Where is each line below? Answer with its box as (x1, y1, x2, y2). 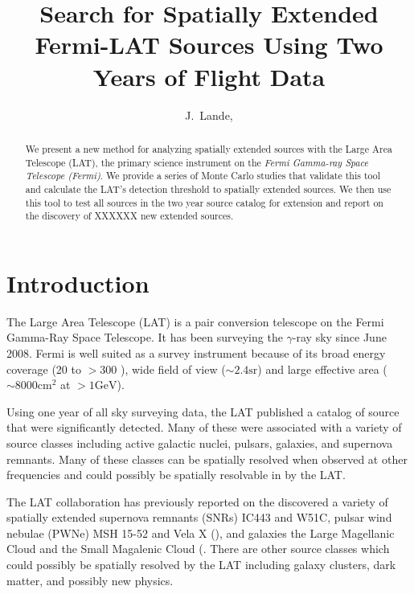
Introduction (6, 266, 150, 299)
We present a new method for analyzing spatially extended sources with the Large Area (25, 141, 392, 155)
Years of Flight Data (92, 59, 326, 92)
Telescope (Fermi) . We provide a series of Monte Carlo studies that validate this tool (25, 169, 381, 182)
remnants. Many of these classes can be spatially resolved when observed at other (6, 450, 408, 467)
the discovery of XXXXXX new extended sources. (25, 209, 234, 223)
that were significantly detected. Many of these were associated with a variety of (6, 419, 402, 436)
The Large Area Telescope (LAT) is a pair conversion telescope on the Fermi (6, 313, 384, 330)
